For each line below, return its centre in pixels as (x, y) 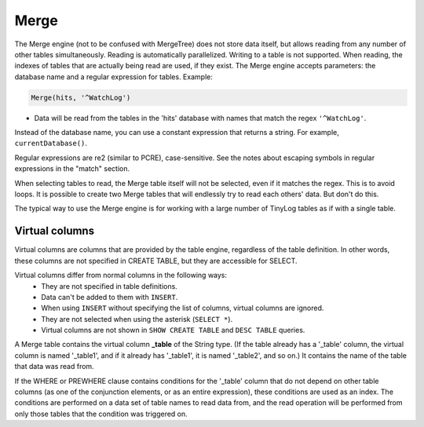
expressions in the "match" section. (72, 169)
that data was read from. (54, 367)
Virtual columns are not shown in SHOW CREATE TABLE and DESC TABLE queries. (173, 330)
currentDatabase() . (51, 143)
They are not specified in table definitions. (110, 286)
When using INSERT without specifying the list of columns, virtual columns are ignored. (183, 308)
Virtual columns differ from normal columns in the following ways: (121, 276)
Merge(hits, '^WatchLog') (81, 97)
